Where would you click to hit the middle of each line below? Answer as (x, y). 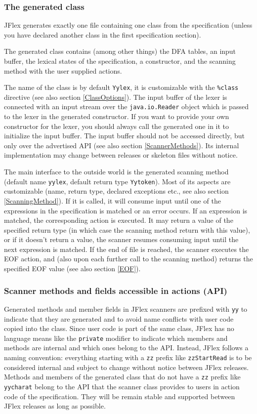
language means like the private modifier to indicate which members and (116, 338)
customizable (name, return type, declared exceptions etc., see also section (116, 191)
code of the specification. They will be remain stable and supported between (120, 396)
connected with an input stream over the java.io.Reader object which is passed (126, 106)
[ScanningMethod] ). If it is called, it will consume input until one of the (112, 200)
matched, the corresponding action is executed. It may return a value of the (119, 220)
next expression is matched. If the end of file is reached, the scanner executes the (127, 249)
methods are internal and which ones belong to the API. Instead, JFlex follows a (126, 348)
